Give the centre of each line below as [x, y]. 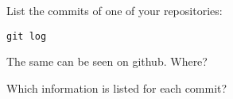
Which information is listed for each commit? [117, 88]
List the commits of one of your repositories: [115, 10]
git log [27, 36]
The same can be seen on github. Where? [107, 61]
